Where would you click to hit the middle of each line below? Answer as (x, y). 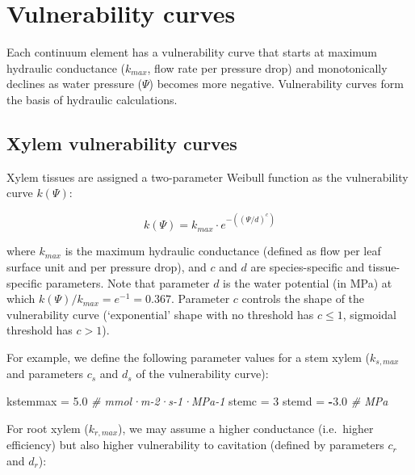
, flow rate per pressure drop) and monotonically (267, 67)
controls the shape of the (303, 298)
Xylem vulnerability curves (122, 143)
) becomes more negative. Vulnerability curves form (276, 84)
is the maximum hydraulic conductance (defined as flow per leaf (223, 251)
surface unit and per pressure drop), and (107, 266)
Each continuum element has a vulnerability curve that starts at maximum (192, 52)
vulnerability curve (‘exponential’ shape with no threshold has (160, 314)
